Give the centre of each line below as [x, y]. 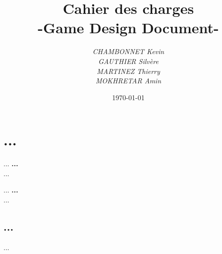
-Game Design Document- [128, 28]
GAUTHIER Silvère [128, 61]
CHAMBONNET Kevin [128, 51]
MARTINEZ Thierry [128, 71]
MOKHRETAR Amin [128, 81]
